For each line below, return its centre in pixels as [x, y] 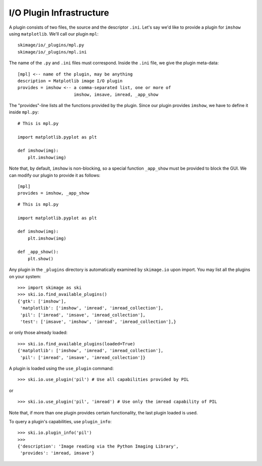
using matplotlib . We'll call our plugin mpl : [54, 34]
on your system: [25, 276]
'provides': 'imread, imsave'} [57, 453]
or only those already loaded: [38, 333]
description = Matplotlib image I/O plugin [70, 81]
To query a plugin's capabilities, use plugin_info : [60, 421]
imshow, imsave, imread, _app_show [116, 94]
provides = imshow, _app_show [54, 193]
